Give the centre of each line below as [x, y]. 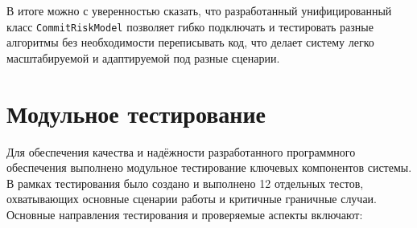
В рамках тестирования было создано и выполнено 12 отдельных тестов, [185, 183]
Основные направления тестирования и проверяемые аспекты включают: [185, 214]
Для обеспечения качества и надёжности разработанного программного [181, 151]
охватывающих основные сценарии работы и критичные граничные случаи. [192, 199]
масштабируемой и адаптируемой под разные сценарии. [143, 57]
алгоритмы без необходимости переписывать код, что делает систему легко [190, 42]
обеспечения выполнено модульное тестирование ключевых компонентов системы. [209, 167]
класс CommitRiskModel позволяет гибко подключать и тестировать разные [190, 26]
